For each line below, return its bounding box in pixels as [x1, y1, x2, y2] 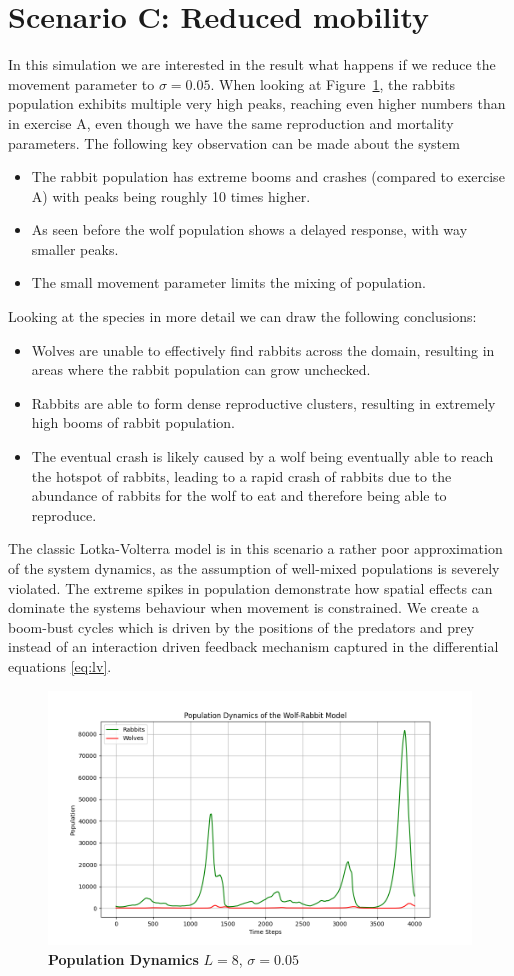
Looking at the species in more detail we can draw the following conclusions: [8, 306, 477, 327]
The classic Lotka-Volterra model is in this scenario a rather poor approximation [8, 538, 503, 559]
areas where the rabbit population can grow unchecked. [31, 359, 371, 380]
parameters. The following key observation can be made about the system [8, 132, 460, 153]
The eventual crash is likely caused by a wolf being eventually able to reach [31, 446, 494, 467]
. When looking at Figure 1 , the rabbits [210, 73, 456, 94]
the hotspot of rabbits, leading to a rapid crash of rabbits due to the [31, 465, 452, 486]
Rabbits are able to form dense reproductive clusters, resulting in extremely [31, 392, 496, 413]
